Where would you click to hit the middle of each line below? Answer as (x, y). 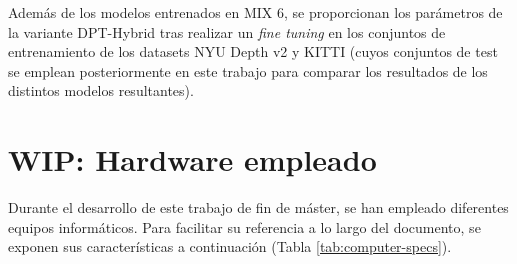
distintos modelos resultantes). (101, 90)
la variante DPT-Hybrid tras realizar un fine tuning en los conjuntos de (227, 31)
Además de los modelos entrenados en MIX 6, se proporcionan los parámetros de (255, 12)
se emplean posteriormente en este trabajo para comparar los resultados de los (248, 70)
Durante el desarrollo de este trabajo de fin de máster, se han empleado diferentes (258, 207)
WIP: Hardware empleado (192, 159)
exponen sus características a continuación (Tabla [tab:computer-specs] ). (230, 246)
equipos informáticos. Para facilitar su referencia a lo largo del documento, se (244, 226)
